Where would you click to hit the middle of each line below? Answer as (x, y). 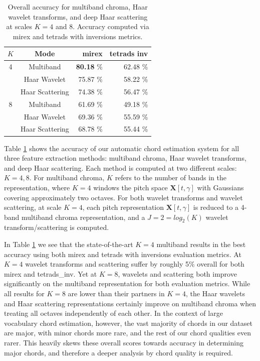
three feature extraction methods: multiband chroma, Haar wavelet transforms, (125, 158)
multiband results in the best (201, 244)
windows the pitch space (131, 187)
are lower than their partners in (116, 293)
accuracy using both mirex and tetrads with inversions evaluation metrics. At (123, 254)
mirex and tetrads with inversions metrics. (78, 36)
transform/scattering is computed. (57, 227)
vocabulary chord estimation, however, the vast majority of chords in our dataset (128, 323)
